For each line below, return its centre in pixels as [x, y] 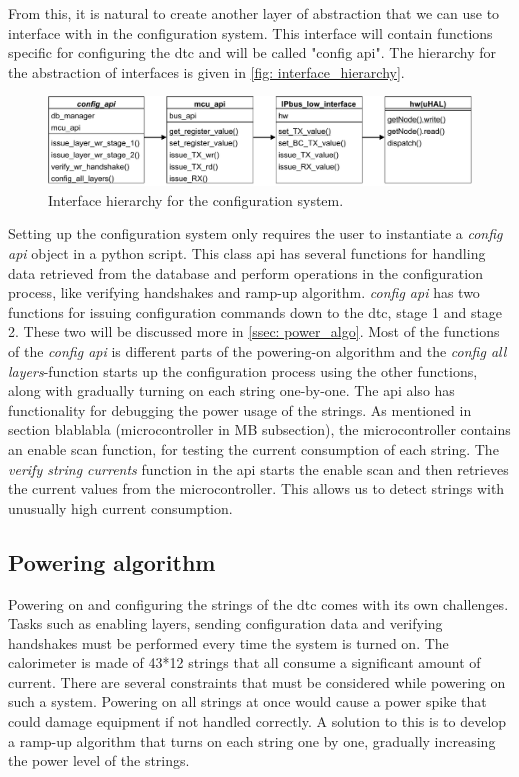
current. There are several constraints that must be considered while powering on [257, 681]
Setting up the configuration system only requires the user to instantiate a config [255, 233]
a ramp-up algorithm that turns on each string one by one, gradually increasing [252, 740]
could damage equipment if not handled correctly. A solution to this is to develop [257, 721]
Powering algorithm [112, 561]
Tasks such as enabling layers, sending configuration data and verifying [225, 623]
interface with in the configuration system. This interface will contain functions [250, 32]
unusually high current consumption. [120, 507]
